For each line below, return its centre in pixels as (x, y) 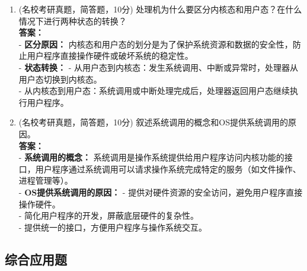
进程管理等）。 (46, 180)
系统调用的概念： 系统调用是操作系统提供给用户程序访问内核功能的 (154, 157)
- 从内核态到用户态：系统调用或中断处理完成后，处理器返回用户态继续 (154, 91)
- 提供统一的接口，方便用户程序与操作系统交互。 (113, 227)
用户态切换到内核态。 (60, 79)
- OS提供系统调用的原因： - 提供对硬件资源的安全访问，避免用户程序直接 (161, 192)
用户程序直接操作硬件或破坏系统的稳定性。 (110, 56)
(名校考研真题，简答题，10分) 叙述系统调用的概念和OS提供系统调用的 (153, 122)
